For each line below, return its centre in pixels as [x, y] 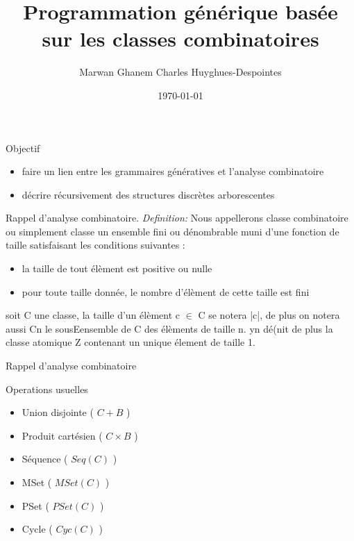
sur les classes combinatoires [180, 39]
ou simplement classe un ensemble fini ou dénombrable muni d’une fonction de [172, 231]
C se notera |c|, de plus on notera [269, 315]
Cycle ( [37, 529]
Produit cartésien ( [62, 435]
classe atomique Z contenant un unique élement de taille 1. [130, 342]
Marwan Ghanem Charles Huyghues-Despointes [180, 72]
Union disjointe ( [58, 412]
